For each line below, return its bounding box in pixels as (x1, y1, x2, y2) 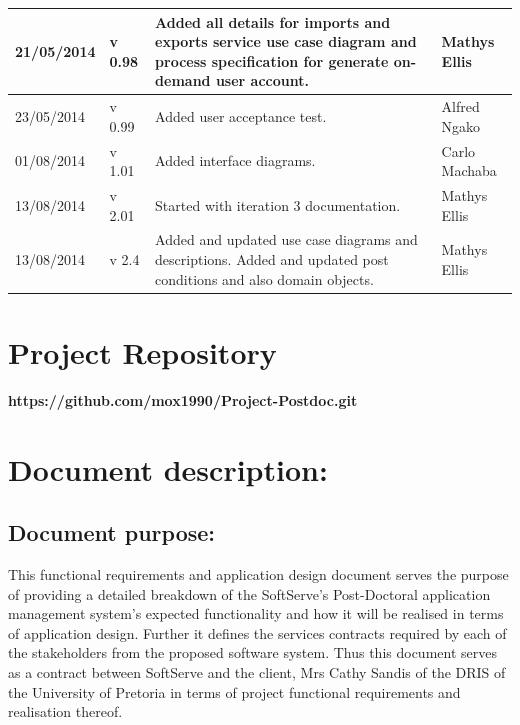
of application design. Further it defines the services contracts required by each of (8, 622, 507, 643)
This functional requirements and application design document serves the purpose (8, 564, 509, 585)
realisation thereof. (8, 701, 123, 722)
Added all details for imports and (155, 11, 391, 32)
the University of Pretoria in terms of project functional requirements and (8, 681, 461, 702)
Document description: (8, 448, 328, 489)
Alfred (441, 96, 480, 117)
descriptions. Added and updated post (155, 249, 389, 270)
